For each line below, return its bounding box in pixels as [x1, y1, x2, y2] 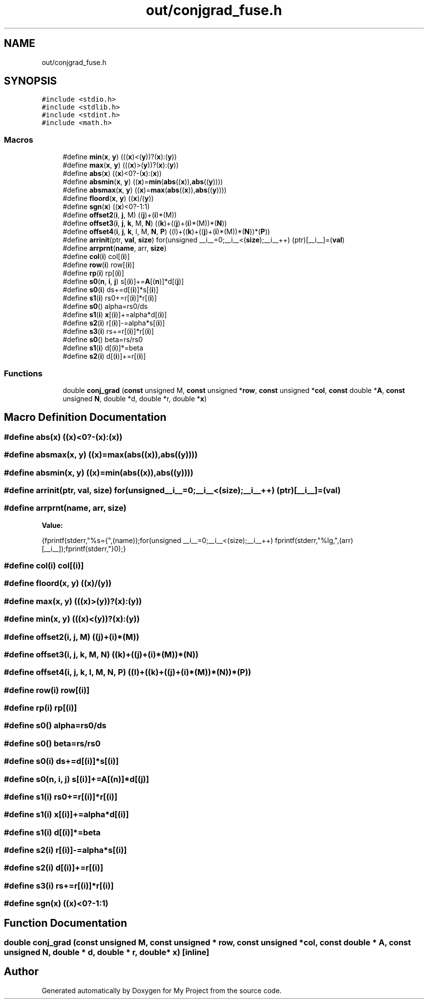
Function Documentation [4, 916, 127, 929]
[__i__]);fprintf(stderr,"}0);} [42, 544, 126, 553]
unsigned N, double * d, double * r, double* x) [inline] [4, 947, 210, 957]
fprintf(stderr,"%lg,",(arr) [275, 536, 353, 545]
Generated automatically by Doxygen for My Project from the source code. [42, 986, 282, 995]
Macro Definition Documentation [4, 411, 167, 424]
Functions [4, 368, 43, 378]
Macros [4, 134, 33, 145]
